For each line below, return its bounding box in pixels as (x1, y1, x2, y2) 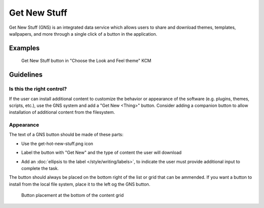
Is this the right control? (9, 85, 67, 92)
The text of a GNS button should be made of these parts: (9, 132, 124, 138)
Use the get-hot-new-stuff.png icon (21, 141, 93, 146)
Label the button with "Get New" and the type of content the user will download (21, 149, 182, 156)
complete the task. (21, 165, 59, 171)
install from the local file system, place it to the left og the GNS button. (9, 181, 151, 187)
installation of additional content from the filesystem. (9, 109, 115, 115)
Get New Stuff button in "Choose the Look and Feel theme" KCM (21, 58, 152, 63)
